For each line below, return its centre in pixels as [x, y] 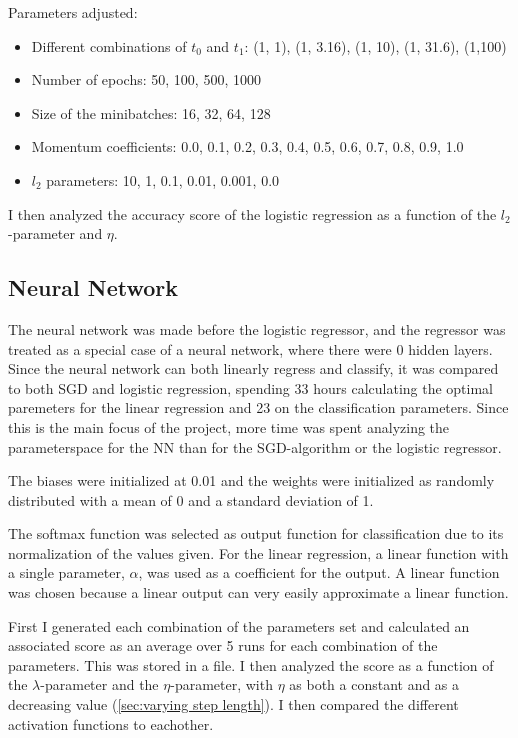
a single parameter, [66, 572]
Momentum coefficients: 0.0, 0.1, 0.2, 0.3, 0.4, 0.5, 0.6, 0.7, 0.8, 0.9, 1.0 [247, 146]
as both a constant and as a [374, 684]
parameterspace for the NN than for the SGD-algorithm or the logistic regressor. [255, 446]
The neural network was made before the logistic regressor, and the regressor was [257, 328]
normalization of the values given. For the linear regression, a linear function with [258, 552]
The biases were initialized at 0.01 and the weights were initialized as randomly [251, 480]
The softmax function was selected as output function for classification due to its [256, 533]
